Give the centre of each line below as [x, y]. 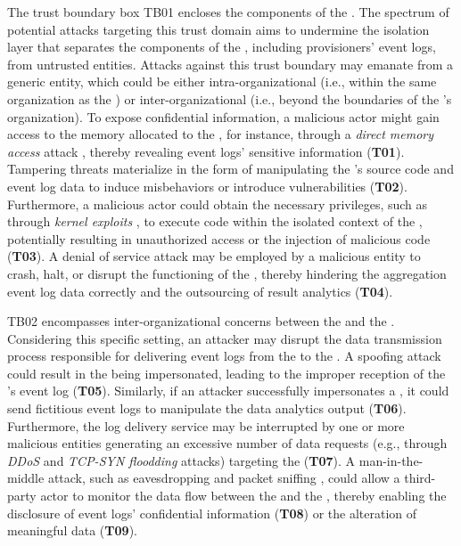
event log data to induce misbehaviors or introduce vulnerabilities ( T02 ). [207, 186]
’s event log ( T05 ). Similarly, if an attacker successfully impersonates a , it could [228, 391]
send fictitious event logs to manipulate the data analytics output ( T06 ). [207, 408]
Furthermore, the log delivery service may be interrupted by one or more [206, 425]
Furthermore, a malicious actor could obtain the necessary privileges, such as [218, 204]
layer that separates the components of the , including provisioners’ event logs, [222, 47]
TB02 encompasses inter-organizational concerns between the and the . [201, 321]
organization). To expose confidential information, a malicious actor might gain [223, 116]
